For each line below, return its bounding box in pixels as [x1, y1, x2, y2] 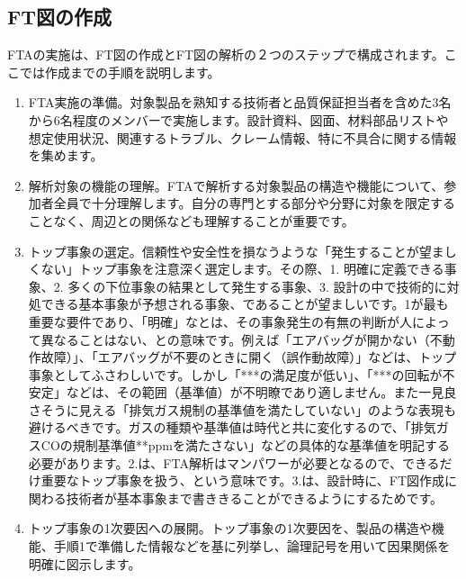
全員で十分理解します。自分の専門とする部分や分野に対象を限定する [53, 194, 455, 213]
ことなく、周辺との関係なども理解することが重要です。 [28, 211, 354, 230]
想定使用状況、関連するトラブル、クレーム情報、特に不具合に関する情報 [28, 128, 457, 147]
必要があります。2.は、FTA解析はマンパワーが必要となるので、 [28, 453, 402, 472]
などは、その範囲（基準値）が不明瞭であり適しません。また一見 [66, 383, 444, 402]
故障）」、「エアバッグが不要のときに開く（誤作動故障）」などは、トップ [40, 348, 457, 366]
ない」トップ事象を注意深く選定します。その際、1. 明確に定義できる [40, 259, 444, 278]
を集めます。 [28, 146, 103, 165]
